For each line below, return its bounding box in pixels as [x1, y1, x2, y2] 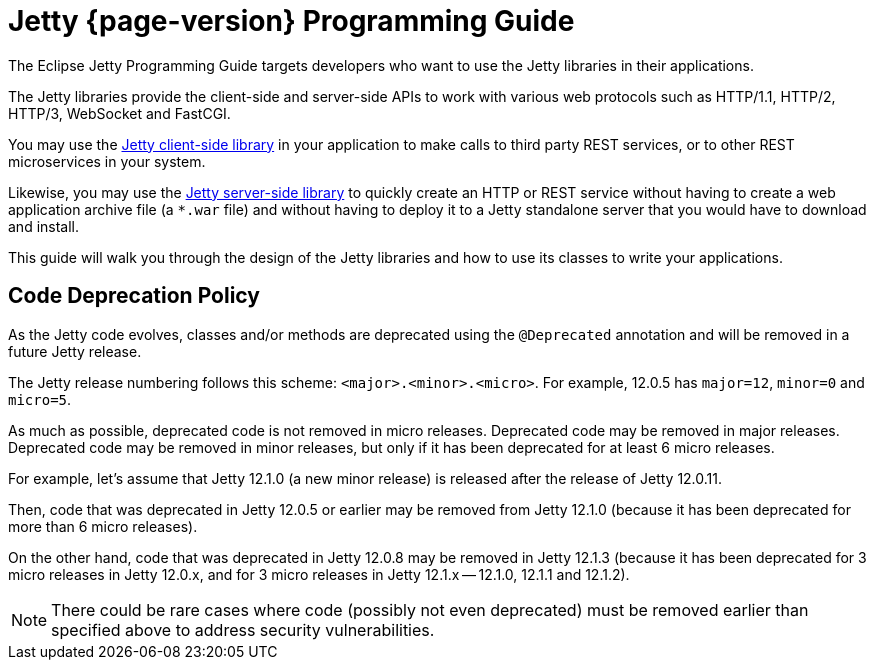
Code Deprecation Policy [8, 283, 260, 309]
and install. [8, 217, 80, 235]
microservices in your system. [8, 152, 206, 170]
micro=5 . [8, 390, 72, 408]
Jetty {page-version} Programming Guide [8, 4, 575, 38]
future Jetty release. [8, 342, 142, 360]
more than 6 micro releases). [8, 517, 198, 535]
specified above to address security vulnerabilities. [51, 619, 435, 640]
